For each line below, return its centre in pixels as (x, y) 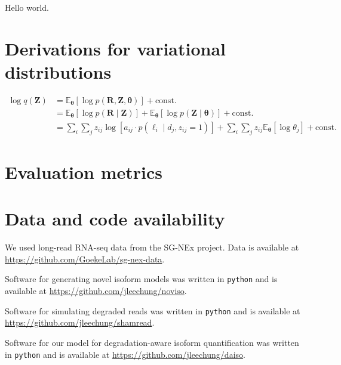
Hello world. (27, 7)
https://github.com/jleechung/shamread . (80, 322)
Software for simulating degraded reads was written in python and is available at (153, 310)
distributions (58, 71)
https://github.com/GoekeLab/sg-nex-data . (85, 259)
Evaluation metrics (84, 171)
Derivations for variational (116, 48)
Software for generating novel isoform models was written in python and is (141, 279)
